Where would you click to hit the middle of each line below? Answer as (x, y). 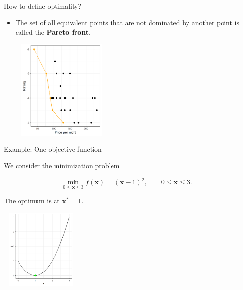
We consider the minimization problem (62, 165)
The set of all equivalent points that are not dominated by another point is (127, 22)
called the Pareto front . (53, 32)
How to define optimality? (43, 6)
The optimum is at (32, 201)
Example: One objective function (53, 149)
